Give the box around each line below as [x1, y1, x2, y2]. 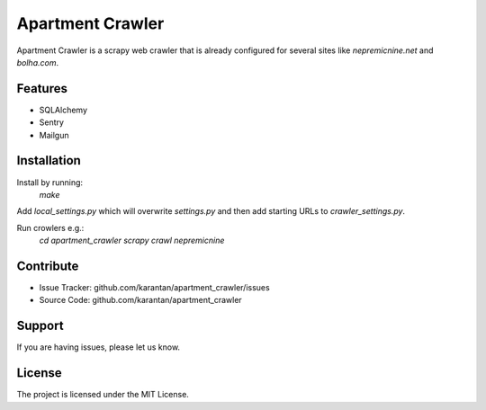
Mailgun [39, 129, 69, 140]
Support [16, 318, 64, 334]
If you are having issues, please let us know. [16, 342, 180, 352]
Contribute [16, 258, 79, 273]
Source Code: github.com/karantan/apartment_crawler [39, 295, 242, 306]
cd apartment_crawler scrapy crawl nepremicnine [39, 235, 225, 246]
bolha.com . [16, 57, 58, 67]
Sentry [39, 117, 65, 128]
